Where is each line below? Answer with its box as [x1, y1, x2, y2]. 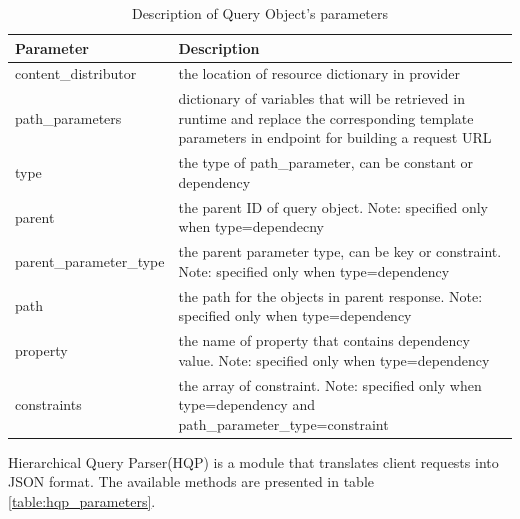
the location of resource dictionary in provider [178, 63, 460, 84]
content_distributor [15, 63, 137, 84]
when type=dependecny [178, 216, 324, 237]
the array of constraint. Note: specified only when [178, 374, 482, 395]
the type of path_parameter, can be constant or [178, 152, 474, 173]
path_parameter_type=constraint [178, 413, 389, 434]
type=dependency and [178, 394, 315, 415]
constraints [15, 394, 82, 415]
